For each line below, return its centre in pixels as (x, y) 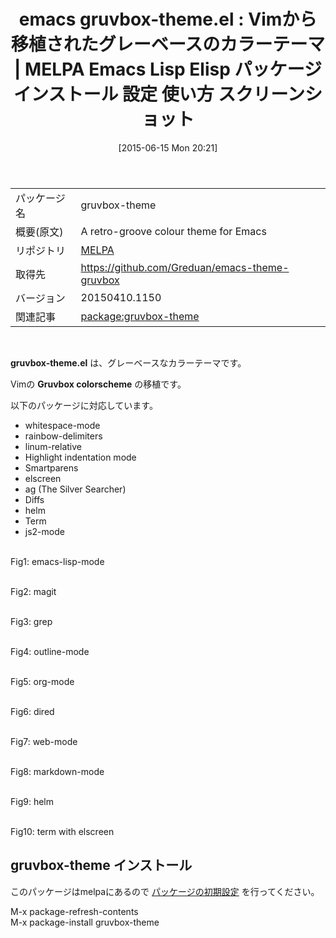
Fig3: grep (31, 621)
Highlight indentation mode (80, 457)
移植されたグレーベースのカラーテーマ (168, 44)
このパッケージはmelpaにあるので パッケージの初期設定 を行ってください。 (165, 891)
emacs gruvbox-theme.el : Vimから (168, 19)
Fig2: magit (33, 591)
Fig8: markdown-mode (57, 771)
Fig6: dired (32, 711)
